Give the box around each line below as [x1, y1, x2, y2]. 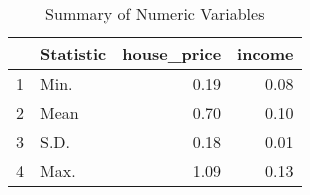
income [237, 42, 294, 65]
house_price [122, 42, 222, 65]
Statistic [40, 42, 107, 65]
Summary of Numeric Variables [45, 2, 265, 25]
